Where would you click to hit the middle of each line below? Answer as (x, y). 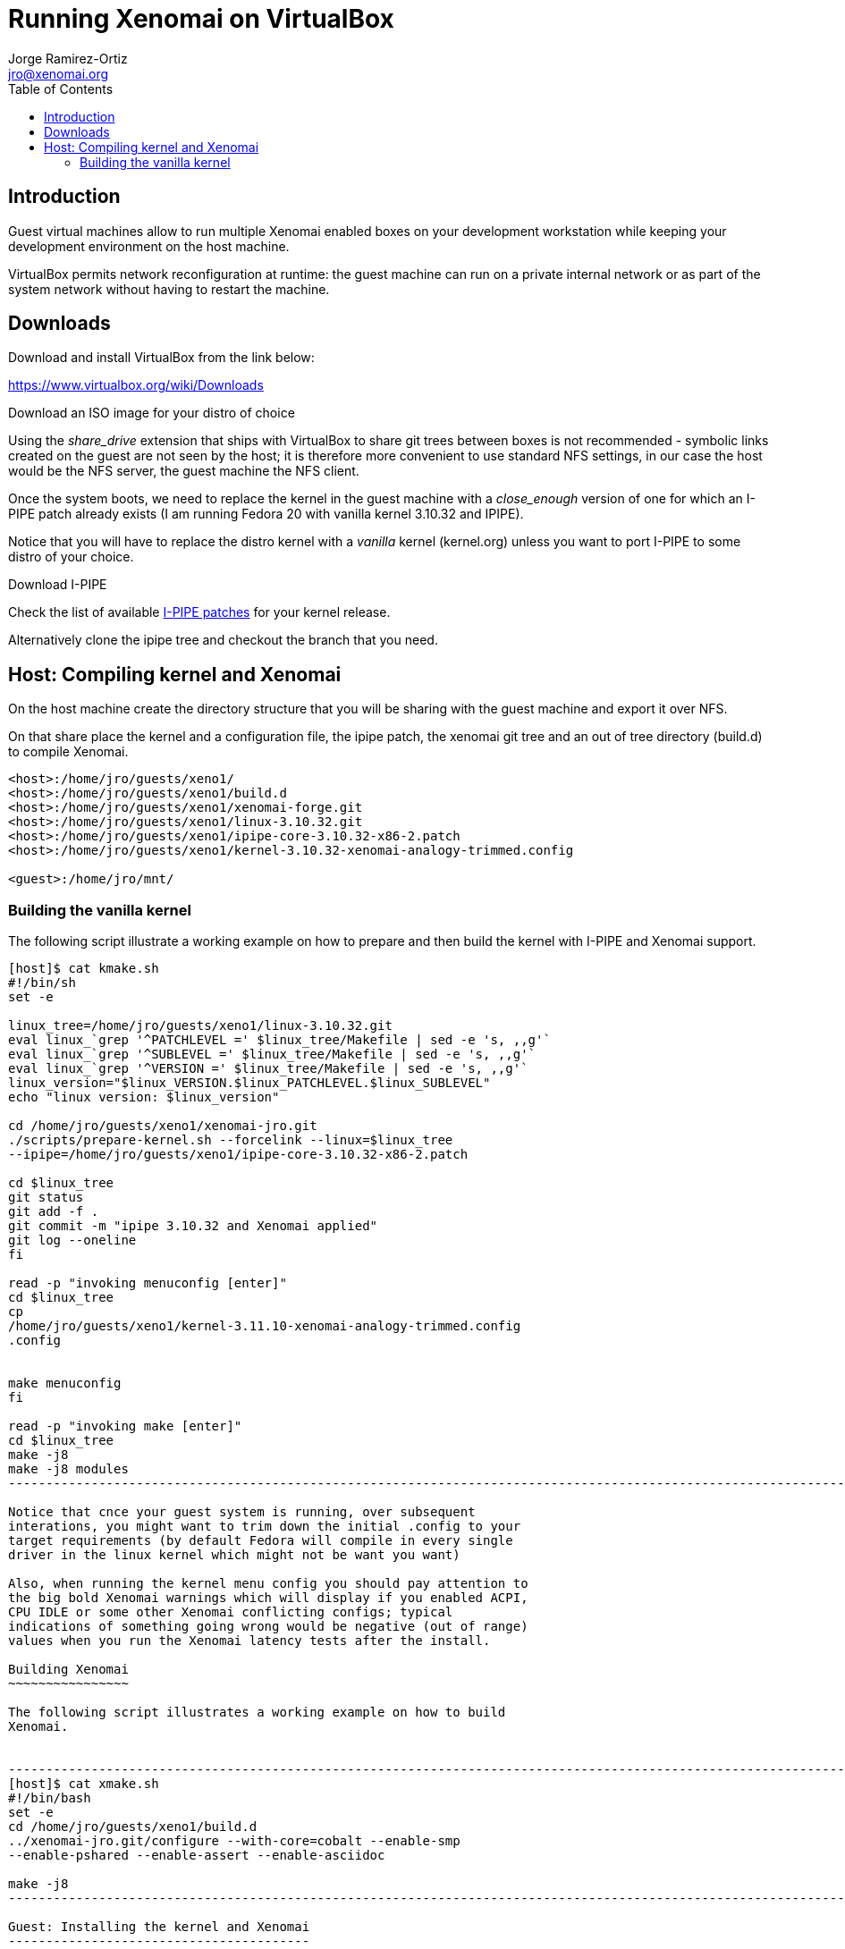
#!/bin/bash (50, 1798)
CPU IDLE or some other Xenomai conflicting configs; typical (231, 1612)
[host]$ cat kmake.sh (84, 969)
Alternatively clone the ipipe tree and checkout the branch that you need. (223, 640)
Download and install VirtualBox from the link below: (161, 358)
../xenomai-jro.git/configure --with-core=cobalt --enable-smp (234, 1841)
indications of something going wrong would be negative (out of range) (268, 1627)
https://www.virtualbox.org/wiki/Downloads (136, 385)
